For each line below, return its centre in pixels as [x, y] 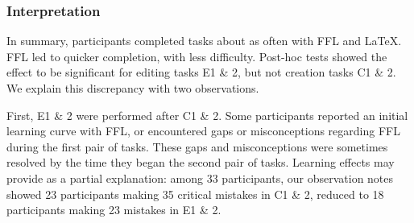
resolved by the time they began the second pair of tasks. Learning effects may [201, 162]
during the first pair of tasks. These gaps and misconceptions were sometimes [197, 146]
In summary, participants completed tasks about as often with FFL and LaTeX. [204, 41]
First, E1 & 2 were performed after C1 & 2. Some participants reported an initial [207, 115]
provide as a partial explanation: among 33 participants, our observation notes [200, 178]
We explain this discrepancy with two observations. [133, 88]
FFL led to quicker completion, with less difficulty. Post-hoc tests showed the [197, 56]
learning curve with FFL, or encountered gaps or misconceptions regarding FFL [203, 131]
